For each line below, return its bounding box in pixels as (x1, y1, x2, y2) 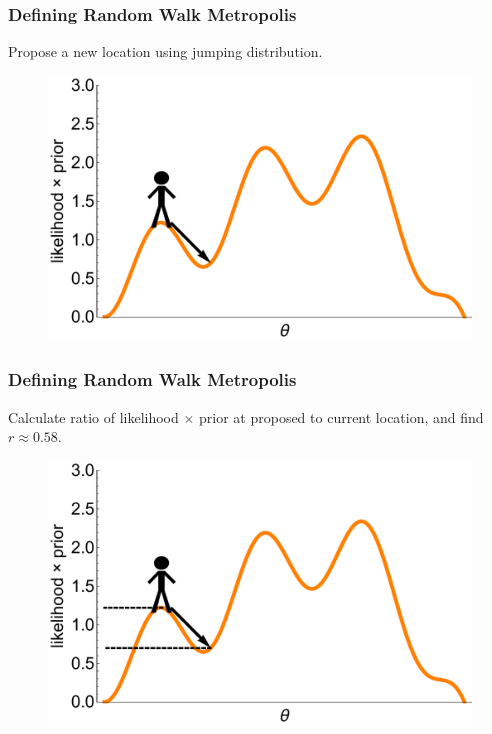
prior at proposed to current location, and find (199, 406, 484, 427)
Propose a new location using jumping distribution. (8, 41, 323, 62)
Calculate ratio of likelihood (8, 406, 179, 427)
